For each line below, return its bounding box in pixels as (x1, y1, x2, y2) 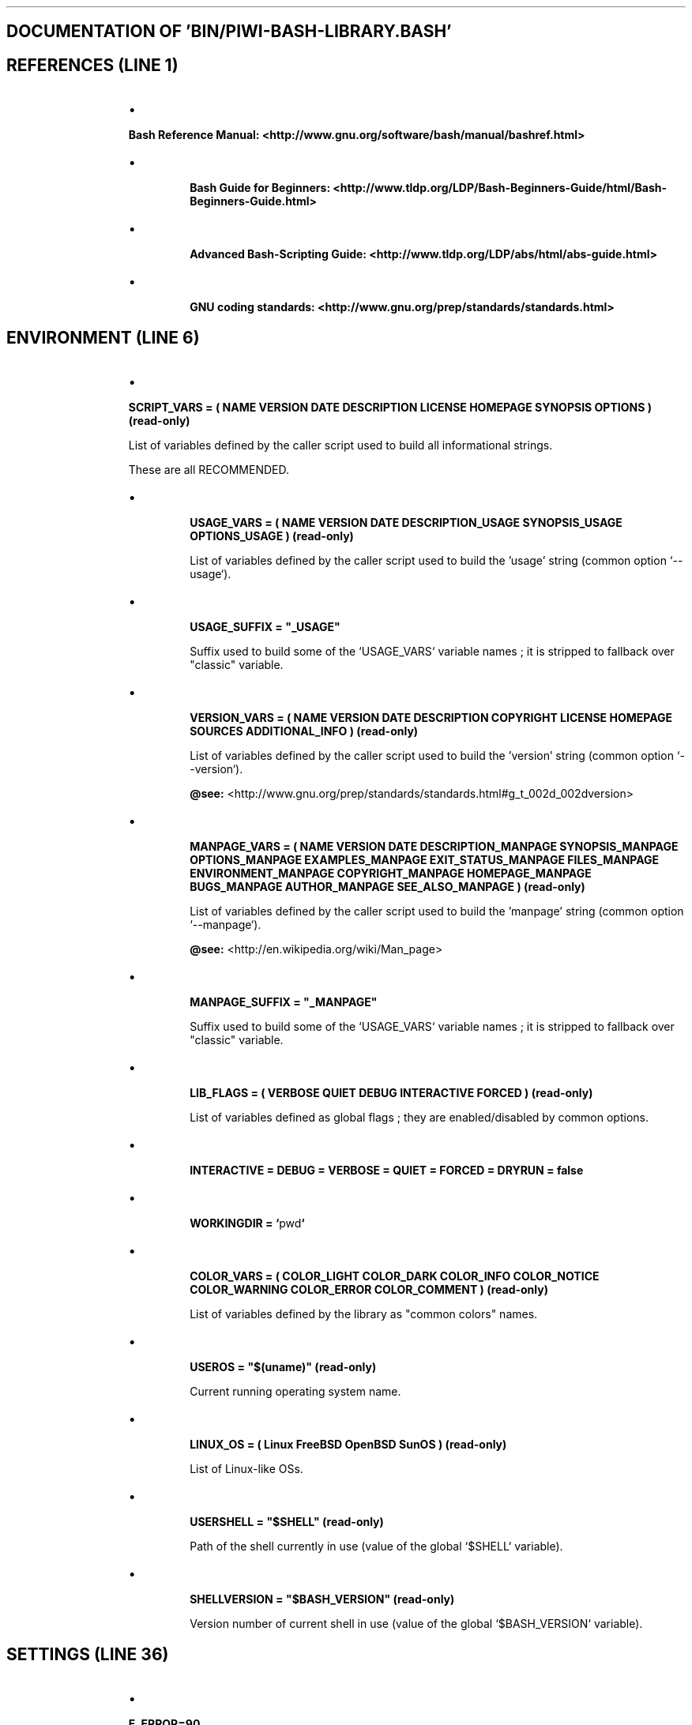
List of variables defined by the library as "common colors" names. (190, 1307, 538, 1321)
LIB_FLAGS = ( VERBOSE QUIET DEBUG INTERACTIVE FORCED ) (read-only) (190, 1086, 593, 1100)
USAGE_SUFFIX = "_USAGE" (190, 620, 340, 634)
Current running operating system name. (190, 1385, 401, 1399)
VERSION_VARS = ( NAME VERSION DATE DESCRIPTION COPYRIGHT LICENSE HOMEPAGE (190, 711, 673, 725)
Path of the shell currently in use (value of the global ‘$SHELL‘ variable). (190, 1539, 563, 1554)
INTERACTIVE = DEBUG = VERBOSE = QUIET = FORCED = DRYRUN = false (190, 1163, 584, 1178)
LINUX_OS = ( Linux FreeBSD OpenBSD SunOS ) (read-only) (190, 1437, 507, 1452)
